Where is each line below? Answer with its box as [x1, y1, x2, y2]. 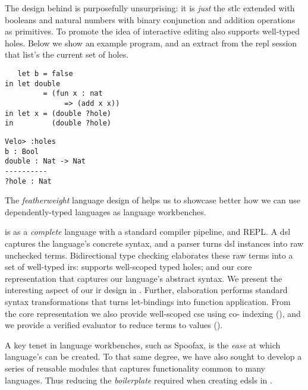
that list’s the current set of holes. [5, 48, 129, 61]
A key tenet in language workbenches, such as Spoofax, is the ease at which [5, 338, 281, 351]
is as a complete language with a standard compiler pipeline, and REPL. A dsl [5, 225, 291, 238]
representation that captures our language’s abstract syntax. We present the [5, 272, 282, 284]
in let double [5, 79, 61, 88]
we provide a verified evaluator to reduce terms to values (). [5, 319, 223, 331]
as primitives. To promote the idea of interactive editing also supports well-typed [5, 25, 300, 37]
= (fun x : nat [43, 89, 103, 98]
